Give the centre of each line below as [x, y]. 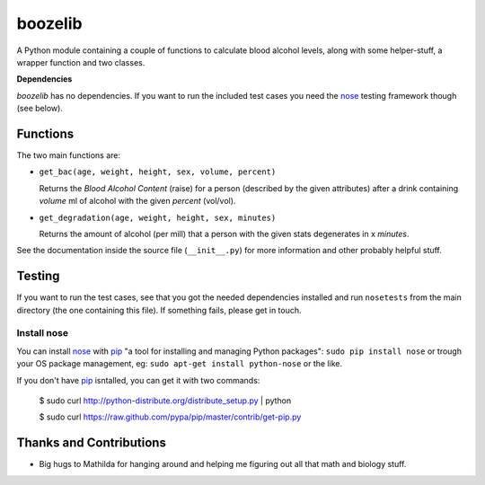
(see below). [40, 109]
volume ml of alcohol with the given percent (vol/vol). [137, 201]
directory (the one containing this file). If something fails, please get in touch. [159, 310]
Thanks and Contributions [91, 443]
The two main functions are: [69, 155]
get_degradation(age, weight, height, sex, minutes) [158, 217]
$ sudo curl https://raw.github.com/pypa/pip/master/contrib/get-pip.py [170, 417]
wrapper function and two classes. [81, 62]
